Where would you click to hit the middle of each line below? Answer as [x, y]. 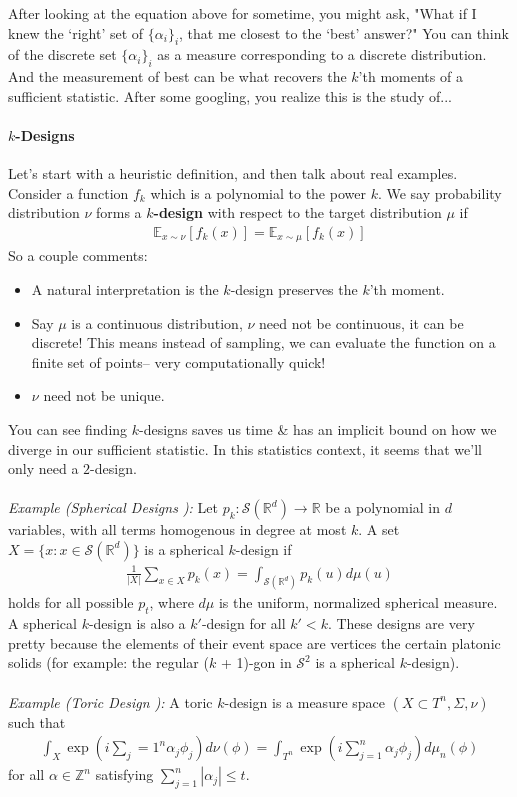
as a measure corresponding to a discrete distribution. [322, 54]
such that [37, 721]
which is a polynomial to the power [258, 192]
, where [171, 602]
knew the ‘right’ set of [76, 32]
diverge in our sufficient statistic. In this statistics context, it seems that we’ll [245, 448]
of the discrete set [62, 54]
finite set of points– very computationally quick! [178, 361]
